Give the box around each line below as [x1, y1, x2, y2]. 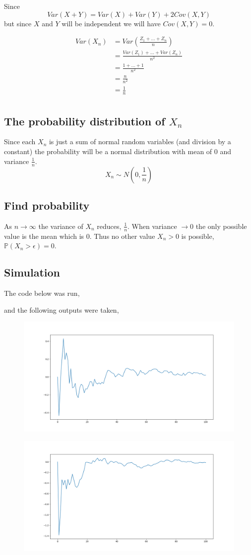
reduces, [97, 221, 122, 231]
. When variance [127, 221, 177, 231]
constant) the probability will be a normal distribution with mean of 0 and [4, 146, 232, 157]
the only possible [195, 221, 247, 231]
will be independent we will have [62, 18, 161, 28]
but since [4, 18, 32, 28]
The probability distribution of [4, 113, 165, 128]
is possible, [181, 230, 214, 241]
